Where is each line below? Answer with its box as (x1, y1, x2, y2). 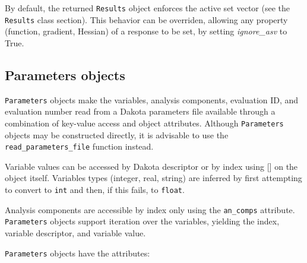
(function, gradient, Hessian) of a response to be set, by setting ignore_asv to (5, 25, 287, 37)
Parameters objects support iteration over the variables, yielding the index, (5, 215, 280, 227)
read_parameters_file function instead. (5, 140, 154, 153)
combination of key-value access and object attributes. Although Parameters (5, 116, 284, 129)
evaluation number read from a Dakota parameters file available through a (5, 105, 276, 118)
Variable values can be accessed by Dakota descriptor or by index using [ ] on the (5, 160, 298, 172)
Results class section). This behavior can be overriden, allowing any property (5, 13, 288, 26)
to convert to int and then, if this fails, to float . (5, 183, 185, 196)
